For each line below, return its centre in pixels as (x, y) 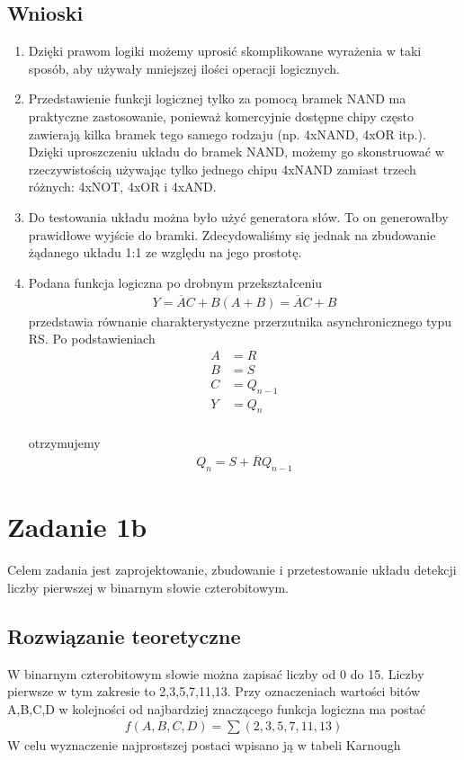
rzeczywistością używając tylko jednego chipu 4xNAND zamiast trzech (222, 169)
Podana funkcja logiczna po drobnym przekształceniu (175, 282)
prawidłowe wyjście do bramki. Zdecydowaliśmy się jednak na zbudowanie (232, 234)
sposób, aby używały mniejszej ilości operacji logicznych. (184, 68)
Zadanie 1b (77, 527)
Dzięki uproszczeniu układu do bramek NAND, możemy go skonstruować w (236, 152)
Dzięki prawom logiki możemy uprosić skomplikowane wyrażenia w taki (225, 51)
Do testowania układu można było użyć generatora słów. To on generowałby (238, 216)
